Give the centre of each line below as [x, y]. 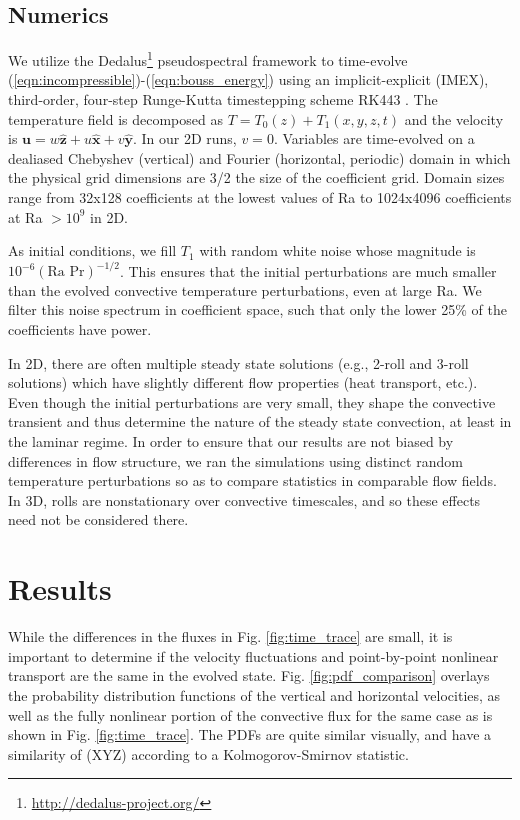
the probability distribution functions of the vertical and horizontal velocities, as [254, 694]
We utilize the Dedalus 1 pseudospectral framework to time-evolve [208, 58]
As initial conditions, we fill [92, 250]
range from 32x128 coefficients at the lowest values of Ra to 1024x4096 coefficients [260, 197]
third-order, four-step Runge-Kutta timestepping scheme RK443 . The [223, 99]
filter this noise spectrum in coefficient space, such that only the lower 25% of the [257, 309]
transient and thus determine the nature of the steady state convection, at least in [260, 421]
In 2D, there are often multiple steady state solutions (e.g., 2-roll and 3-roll [238, 362]
